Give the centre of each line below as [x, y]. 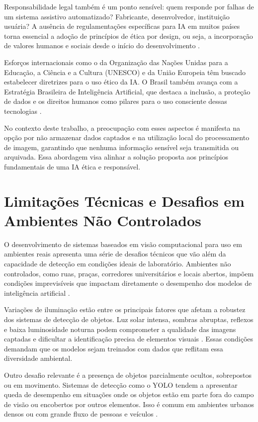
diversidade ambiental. [38, 358]
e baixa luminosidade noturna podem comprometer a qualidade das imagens [120, 329]
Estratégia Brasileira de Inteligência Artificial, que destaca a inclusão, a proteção [127, 91]
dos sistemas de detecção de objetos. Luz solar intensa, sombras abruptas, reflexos [129, 319]
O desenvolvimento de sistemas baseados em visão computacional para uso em [123, 244]
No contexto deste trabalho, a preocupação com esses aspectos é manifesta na [122, 127]
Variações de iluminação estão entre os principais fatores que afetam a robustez [125, 309]
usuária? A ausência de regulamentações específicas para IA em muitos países [122, 26]
